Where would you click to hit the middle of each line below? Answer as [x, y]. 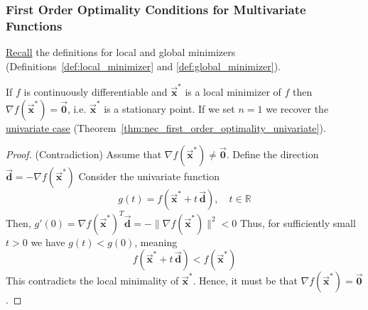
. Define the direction [272, 154]
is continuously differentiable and [96, 92]
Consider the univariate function [149, 176]
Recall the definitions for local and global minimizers [121, 52]
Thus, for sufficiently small [298, 222]
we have [48, 242]
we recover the [297, 108]
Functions [34, 25]
